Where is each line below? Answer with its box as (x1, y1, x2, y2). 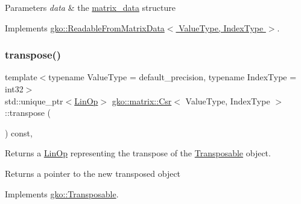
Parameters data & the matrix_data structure (5, 1, 176, 13)
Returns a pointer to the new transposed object (5, 167, 181, 179)
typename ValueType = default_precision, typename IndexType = (48, 71, 297, 83)
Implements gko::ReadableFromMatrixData (5, 21, 165, 34)
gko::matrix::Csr (112, 94, 172, 107)
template (5, 71, 37, 83)
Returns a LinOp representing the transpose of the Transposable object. (5, 147, 271, 159)
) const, (5, 126, 33, 139)
